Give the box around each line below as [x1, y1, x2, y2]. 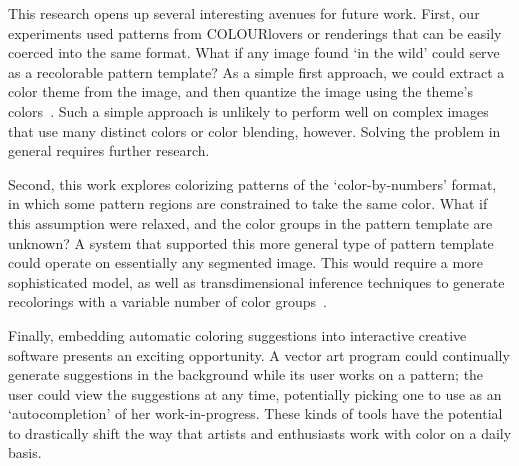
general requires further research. [8, 140, 210, 161]
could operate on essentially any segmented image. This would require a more [8, 252, 483, 273]
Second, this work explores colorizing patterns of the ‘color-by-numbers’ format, [8, 173, 497, 194]
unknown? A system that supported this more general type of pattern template [8, 232, 494, 253]
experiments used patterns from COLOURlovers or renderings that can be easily [8, 22, 502, 43]
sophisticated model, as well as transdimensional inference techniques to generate [8, 271, 505, 292]
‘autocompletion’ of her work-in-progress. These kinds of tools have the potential [8, 403, 503, 424]
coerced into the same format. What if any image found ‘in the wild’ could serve [8, 42, 500, 63]
